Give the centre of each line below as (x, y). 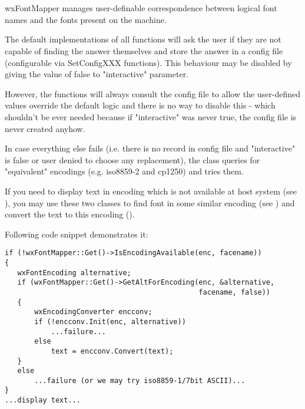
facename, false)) (235, 292)
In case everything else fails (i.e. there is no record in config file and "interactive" (150, 148)
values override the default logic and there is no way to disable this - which (140, 105)
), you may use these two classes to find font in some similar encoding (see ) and (150, 202)
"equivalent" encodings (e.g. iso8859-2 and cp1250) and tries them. (124, 171)
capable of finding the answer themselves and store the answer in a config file (144, 50)
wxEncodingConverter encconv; (93, 312)
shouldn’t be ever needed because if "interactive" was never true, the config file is (151, 116)
